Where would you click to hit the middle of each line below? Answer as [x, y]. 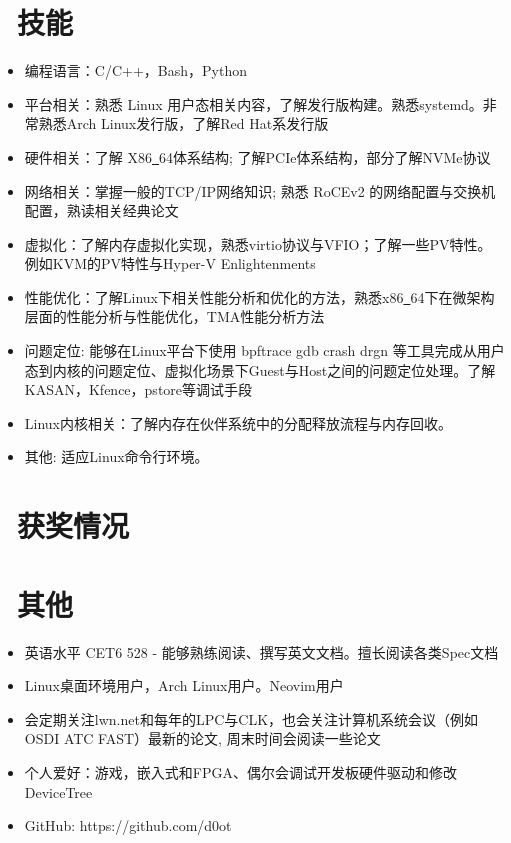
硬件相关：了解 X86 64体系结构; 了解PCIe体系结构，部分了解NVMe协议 [257, 156]
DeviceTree [58, 791]
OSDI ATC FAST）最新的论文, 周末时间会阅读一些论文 [202, 738]
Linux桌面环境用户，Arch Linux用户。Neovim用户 [184, 685]
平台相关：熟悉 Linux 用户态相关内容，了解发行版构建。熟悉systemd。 [253, 103]
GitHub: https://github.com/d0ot [128, 825]
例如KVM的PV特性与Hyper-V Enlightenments [170, 263]
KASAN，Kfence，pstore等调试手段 [138, 389]
